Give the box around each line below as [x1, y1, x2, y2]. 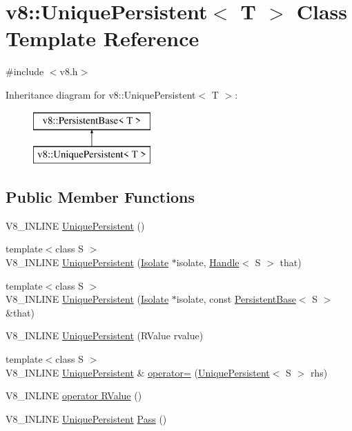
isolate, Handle [176, 255, 239, 270]
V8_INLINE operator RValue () [6, 388, 142, 403]
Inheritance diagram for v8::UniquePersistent [6, 87, 196, 101]
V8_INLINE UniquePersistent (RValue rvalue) [6, 328, 204, 343]
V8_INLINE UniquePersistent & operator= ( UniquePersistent [6, 365, 270, 379]
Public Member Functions [6, 186, 195, 208]
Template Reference [6, 24, 199, 52]
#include [6, 64, 44, 79]
